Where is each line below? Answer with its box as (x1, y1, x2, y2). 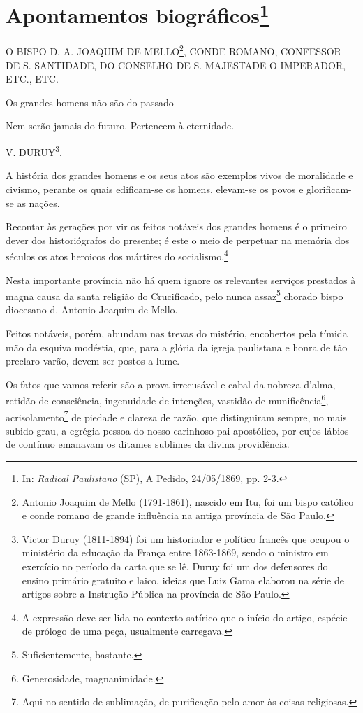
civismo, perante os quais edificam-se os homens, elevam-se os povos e (6, 181, 304, 196)
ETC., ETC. (6, 71, 59, 86)
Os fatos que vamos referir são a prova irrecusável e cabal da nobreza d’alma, (6, 376, 336, 391)
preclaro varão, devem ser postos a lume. (6, 353, 180, 368)
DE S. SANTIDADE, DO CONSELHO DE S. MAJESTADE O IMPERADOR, (6, 57, 346, 72)
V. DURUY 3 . (6, 143, 62, 159)
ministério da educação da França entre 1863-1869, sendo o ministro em (22, 545, 329, 560)
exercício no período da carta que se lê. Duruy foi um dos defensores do (22, 559, 328, 574)
